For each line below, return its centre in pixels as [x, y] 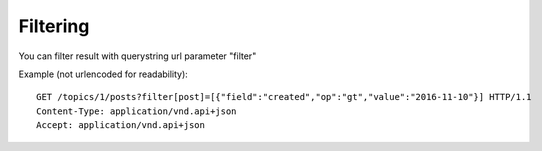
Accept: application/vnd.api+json [120, 125]
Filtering [54, 26]
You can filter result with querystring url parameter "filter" [137, 56]
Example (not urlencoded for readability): [103, 74]
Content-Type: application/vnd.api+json [136, 111]
